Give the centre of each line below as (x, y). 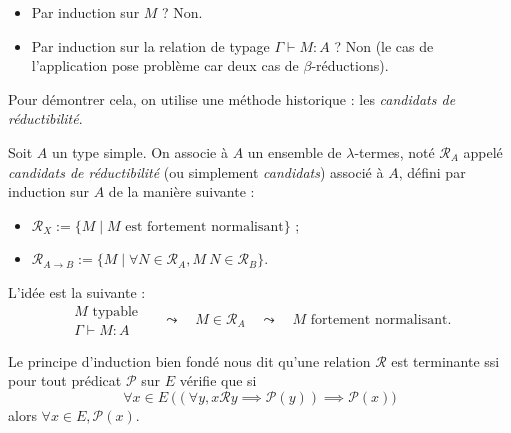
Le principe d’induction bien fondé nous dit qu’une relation (189, 360)
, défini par (432, 171)
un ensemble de (294, 151)
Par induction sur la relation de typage (150, 45)
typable (115, 311)
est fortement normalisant (204, 226)
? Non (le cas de (384, 45)
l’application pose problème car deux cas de (165, 65)
